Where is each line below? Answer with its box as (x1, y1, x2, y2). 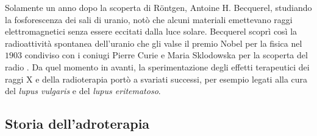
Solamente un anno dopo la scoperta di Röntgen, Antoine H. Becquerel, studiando (5, 1, 312, 13)
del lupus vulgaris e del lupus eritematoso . (5, 84, 161, 97)
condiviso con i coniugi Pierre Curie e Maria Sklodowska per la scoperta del (24, 49, 308, 61)
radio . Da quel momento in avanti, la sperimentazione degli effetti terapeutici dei (5, 60, 310, 73)
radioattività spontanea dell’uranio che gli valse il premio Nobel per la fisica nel (5, 36, 302, 49)
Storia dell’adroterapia (5, 114, 150, 133)
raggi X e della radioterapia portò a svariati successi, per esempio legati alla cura (5, 72, 308, 85)
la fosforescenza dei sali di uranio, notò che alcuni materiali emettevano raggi (5, 13, 293, 25)
